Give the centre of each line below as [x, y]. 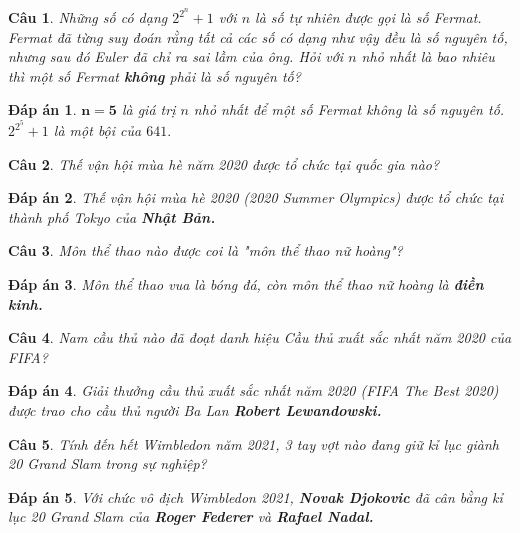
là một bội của [97, 130]
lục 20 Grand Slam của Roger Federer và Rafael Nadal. [191, 516]
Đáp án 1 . [42, 109]
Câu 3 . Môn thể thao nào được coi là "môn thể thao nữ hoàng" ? [205, 250]
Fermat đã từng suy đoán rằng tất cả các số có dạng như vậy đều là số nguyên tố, [258, 36]
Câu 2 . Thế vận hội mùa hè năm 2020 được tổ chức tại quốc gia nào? [224, 163]
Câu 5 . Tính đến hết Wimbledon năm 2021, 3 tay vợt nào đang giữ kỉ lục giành [253, 443]
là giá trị [148, 109]
